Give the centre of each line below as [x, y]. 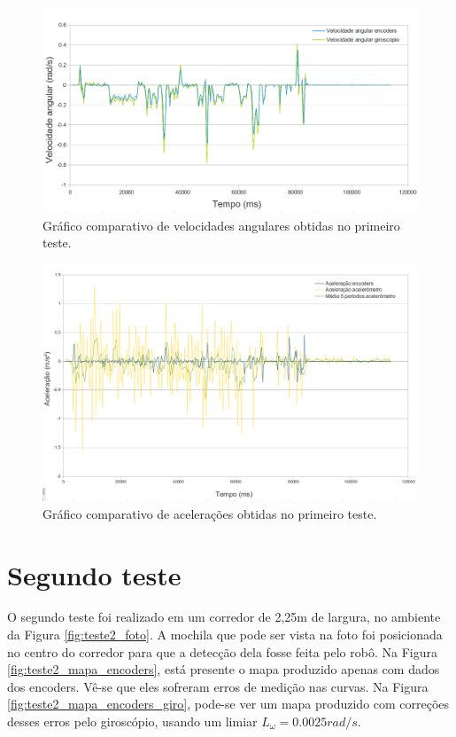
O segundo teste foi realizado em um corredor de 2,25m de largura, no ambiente [224, 617]
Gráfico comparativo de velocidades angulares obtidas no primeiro [221, 225]
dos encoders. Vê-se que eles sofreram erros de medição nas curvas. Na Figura [218, 686]
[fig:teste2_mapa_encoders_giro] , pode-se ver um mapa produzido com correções [228, 704]
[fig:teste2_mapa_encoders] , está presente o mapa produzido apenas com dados [224, 669]
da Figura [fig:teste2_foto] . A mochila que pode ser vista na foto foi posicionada [225, 635]
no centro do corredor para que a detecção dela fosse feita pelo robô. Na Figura [222, 651]
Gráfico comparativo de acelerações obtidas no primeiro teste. [210, 513]
